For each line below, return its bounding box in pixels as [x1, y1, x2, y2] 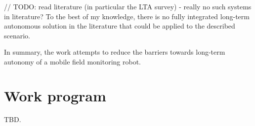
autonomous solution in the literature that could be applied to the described [4, 21, 235, 31]
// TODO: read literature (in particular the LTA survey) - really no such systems [4, 1, 252, 11]
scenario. [4, 30, 31, 40]
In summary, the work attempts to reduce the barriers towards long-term [4, 47, 225, 57]
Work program [4, 85, 106, 105]
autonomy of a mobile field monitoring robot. [4, 56, 141, 66]
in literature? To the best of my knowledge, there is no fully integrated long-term [4, 11, 250, 21]
